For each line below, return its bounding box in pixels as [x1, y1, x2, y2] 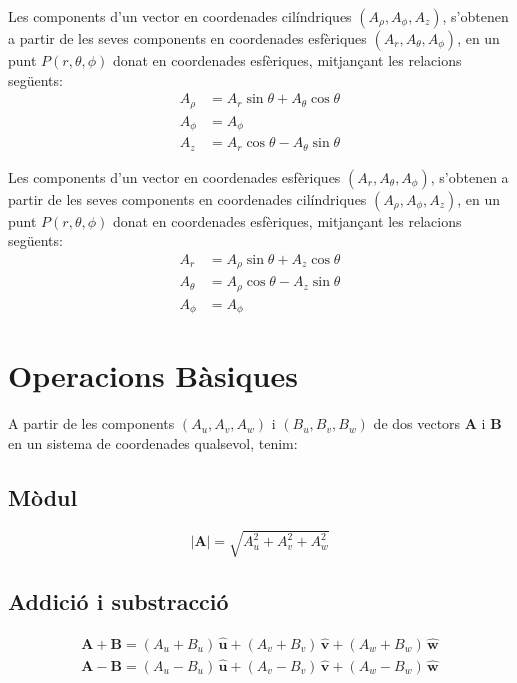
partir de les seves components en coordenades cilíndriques [8, 188, 367, 209]
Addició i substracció [8, 585, 229, 616]
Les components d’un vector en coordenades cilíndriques [8, 6, 352, 26]
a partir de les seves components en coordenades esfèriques [8, 28, 367, 48]
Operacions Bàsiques [8, 355, 298, 396]
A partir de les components [8, 413, 175, 434]
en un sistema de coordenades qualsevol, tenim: [8, 433, 298, 453]
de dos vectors [373, 413, 461, 434]
